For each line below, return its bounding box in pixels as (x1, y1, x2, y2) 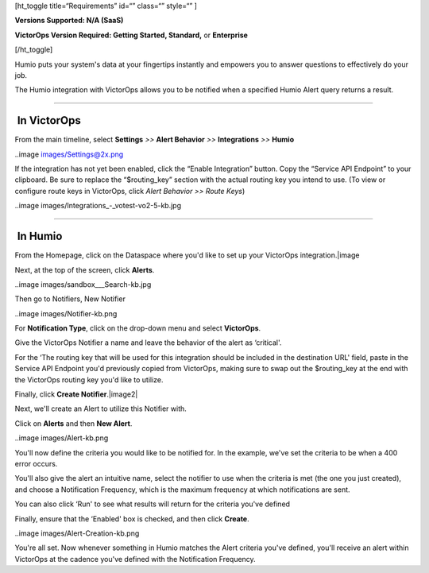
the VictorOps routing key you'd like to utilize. (14, 374, 164, 385)
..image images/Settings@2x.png (14, 149, 124, 159)
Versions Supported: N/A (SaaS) (14, 16, 124, 25)
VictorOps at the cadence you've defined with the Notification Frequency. (14, 554, 256, 563)
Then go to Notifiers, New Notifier (14, 294, 126, 304)
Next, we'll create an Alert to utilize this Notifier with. (14, 404, 187, 413)
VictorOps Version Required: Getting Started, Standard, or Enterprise (14, 30, 248, 40)
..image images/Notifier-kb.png (14, 308, 118, 318)
